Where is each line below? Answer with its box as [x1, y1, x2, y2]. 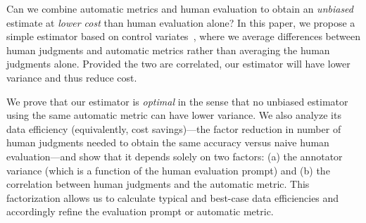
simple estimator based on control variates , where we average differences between [6, 29, 360, 44]
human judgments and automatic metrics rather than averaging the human [6, 42, 330, 57]
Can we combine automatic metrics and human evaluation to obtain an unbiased [6, 1, 353, 15]
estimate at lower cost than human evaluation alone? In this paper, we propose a [6, 15, 355, 30]
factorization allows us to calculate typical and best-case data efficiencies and [6, 190, 339, 205]
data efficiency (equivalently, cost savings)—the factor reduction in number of [6, 121, 341, 136]
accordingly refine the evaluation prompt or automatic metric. [6, 204, 274, 219]
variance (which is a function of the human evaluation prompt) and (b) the [6, 163, 330, 177]
